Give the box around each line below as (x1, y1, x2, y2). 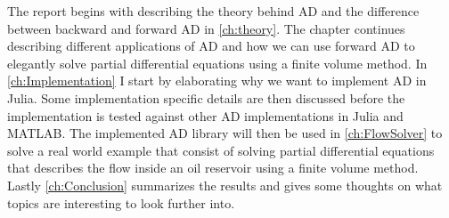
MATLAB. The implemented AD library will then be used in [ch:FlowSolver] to (7, 124, 443, 142)
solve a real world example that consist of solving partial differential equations (7, 141, 435, 159)
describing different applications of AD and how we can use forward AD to (7, 36, 415, 55)
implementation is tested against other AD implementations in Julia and (7, 106, 404, 125)
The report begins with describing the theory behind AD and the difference (7, 2, 420, 20)
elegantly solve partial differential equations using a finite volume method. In (7, 53, 428, 72)
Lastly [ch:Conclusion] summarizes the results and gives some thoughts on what (7, 175, 443, 194)
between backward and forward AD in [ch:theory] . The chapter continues (7, 19, 405, 37)
